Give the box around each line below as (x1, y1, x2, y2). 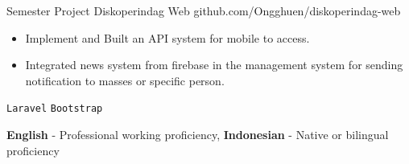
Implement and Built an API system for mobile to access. (25, 29, 310, 46)
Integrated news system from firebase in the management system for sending (25, 56, 403, 73)
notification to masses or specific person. (25, 72, 225, 88)
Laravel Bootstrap (6, 103, 103, 115)
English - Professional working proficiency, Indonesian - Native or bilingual (6, 126, 389, 143)
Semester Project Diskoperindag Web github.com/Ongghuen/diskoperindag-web (6, 2, 401, 18)
